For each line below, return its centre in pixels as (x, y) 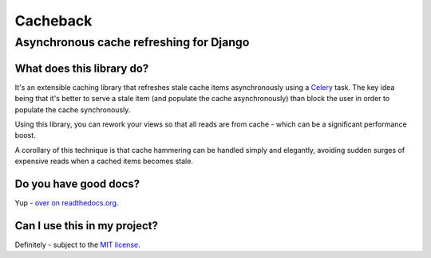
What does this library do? (82, 68)
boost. (25, 135)
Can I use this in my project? (87, 226)
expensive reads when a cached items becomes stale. (104, 161)
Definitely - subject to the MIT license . (77, 244)
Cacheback (53, 21)
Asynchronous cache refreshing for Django (132, 42)
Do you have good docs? (77, 184)
